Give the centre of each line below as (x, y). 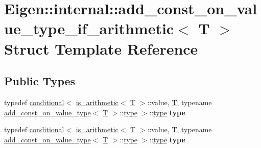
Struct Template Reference (101, 48)
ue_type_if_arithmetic (89, 28)
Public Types (40, 81)
